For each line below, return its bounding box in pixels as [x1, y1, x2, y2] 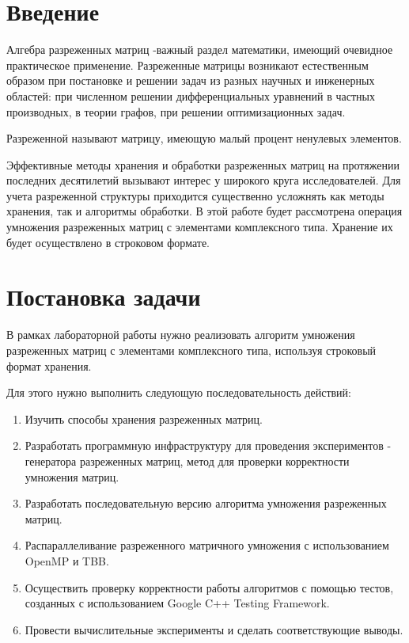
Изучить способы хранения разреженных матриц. [25, 410, 263, 427]
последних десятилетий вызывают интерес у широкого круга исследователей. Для [6, 172, 401, 188]
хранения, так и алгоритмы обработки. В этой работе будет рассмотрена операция [6, 203, 403, 219]
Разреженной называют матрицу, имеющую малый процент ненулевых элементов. [6, 130, 402, 146]
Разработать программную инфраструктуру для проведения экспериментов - [25, 437, 392, 454]
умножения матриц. [25, 468, 119, 485]
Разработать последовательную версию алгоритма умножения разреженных [25, 495, 387, 512]
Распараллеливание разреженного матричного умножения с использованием [25, 537, 389, 554]
